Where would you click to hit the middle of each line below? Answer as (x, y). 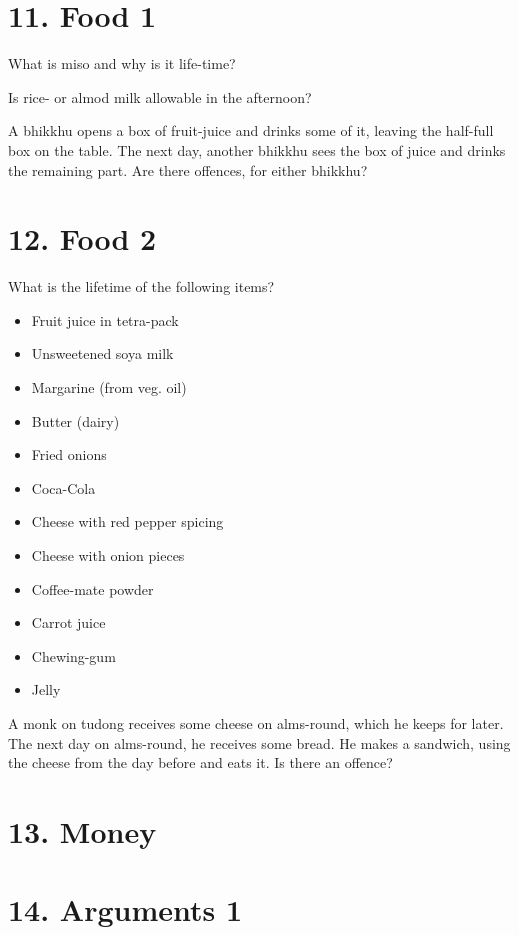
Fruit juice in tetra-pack (105, 319)
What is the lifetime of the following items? (141, 286)
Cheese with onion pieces (108, 554)
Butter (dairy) (75, 420)
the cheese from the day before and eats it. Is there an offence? (200, 762)
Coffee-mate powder (92, 588)
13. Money (82, 830)
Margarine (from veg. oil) (109, 387)
